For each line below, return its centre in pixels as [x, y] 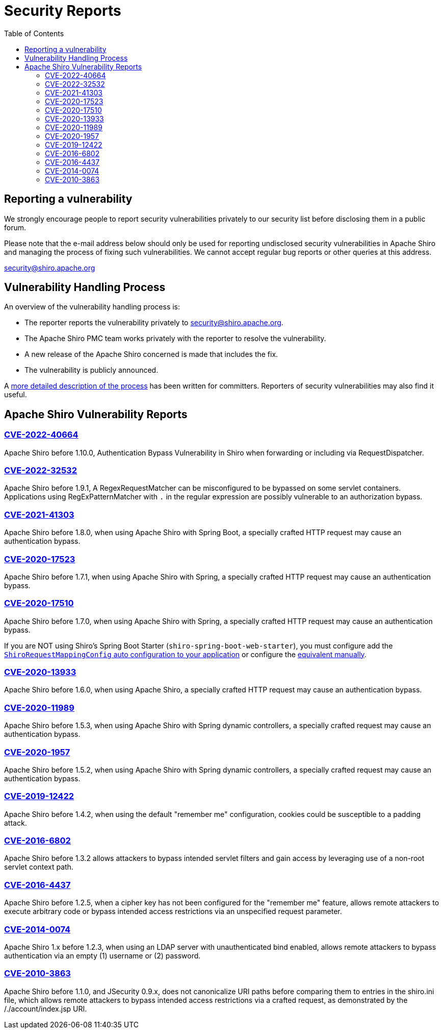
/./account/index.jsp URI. [46, 1008]
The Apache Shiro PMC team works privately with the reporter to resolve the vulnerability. [175, 339]
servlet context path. [39, 867]
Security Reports [63, 11]
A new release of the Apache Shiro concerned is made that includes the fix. [151, 354]
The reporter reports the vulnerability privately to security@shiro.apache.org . [154, 323]
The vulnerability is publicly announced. [92, 370]
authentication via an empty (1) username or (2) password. [102, 955]
